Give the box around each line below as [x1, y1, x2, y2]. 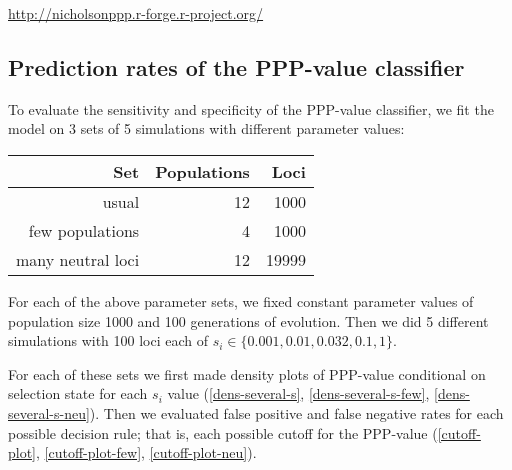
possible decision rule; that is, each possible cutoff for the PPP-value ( [8, 422, 438, 443]
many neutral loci [16, 247, 140, 271]
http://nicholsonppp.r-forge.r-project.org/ [8, 3, 264, 23]
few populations [28, 218, 140, 242]
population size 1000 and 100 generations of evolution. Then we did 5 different [8, 310, 489, 331]
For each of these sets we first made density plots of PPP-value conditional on [8, 363, 486, 384]
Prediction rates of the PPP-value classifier [8, 51, 465, 82]
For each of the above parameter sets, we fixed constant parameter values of [8, 290, 474, 311]
